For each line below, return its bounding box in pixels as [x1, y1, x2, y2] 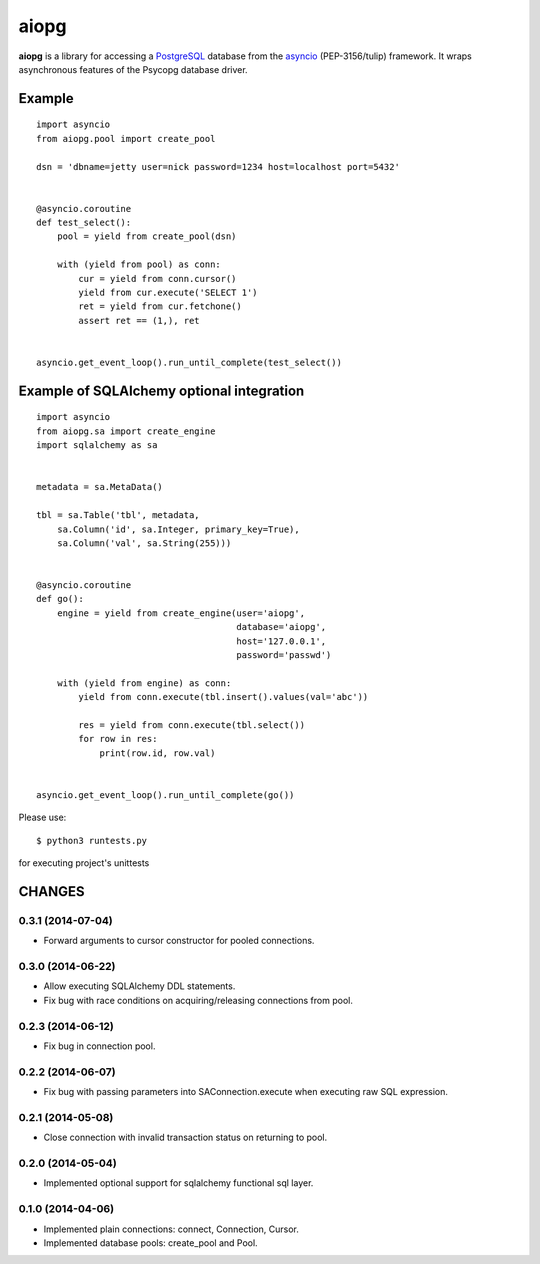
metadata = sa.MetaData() [36, 481, 164, 493]
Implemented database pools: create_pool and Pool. [43, 1236, 259, 1249]
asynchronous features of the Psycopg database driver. [18, 63, 249, 75]
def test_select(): [36, 217, 132, 229]
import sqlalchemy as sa [36, 440, 158, 451]
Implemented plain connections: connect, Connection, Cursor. [43, 1223, 300, 1235]
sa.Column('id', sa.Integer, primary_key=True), [56, 523, 300, 535]
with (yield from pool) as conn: [56, 259, 222, 270]
